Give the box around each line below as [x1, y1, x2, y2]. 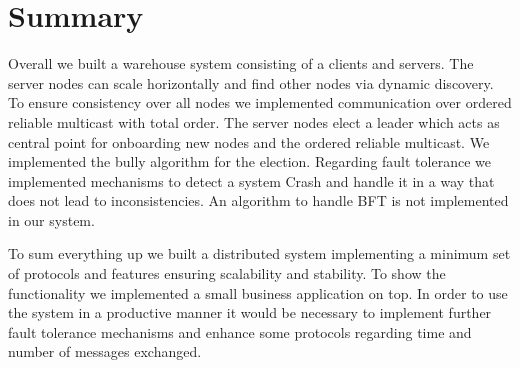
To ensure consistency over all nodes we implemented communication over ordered [8, 92, 512, 113]
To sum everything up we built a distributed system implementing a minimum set [8, 243, 511, 264]
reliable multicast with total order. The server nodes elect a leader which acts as [8, 111, 500, 132]
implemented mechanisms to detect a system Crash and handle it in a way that [8, 170, 495, 191]
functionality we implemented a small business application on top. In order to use [8, 282, 508, 303]
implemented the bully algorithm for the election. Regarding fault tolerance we [8, 151, 491, 172]
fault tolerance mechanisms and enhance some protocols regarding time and [8, 321, 472, 342]
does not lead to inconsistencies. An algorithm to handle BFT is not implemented [8, 190, 509, 211]
